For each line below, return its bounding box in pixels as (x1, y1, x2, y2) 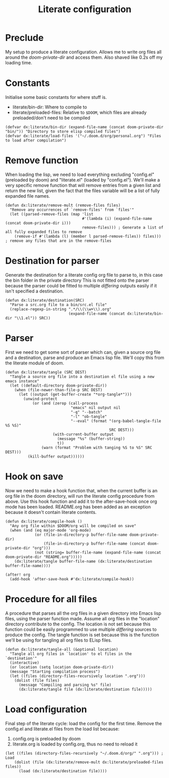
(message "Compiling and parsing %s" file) (18, 682, 112, 687)
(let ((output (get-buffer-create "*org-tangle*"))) (18, 392, 132, 397)
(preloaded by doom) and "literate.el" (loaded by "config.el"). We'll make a (5, 176, 160, 183)
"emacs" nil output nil (70, 405, 121, 410)
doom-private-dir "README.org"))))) (5, 554, 82, 560)
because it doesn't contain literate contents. (5, 509, 97, 515)
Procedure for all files (5, 593, 97, 605)
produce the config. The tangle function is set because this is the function (5, 632, 159, 638)
